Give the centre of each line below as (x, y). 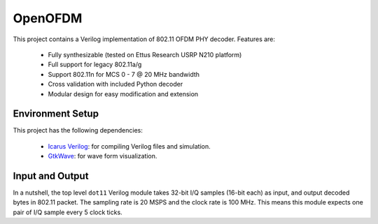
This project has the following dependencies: (78, 130)
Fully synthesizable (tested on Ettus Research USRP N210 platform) (145, 54)
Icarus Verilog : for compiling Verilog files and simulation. (129, 146)
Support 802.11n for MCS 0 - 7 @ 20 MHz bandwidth (124, 74)
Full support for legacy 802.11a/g (95, 65)
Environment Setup (56, 114)
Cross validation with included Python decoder (115, 84)
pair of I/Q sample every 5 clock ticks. (68, 212)
